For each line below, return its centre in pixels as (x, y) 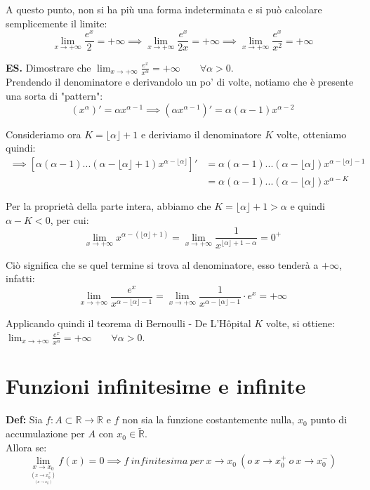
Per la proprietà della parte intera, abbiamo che (108, 205)
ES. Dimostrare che (48, 67)
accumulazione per (45, 433)
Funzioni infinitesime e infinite (156, 386)
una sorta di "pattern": (54, 95)
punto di (329, 419)
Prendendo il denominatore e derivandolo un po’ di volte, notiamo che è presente (180, 82)
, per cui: (70, 219)
